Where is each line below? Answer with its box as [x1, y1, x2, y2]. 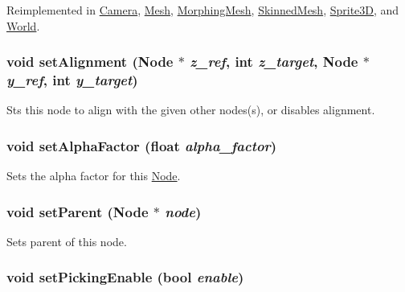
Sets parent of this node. [6, 232, 127, 249]
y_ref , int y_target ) [6, 70, 138, 90]
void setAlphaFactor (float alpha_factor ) [6, 135, 277, 155]
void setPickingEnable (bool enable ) [6, 267, 244, 287]
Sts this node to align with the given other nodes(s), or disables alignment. [6, 101, 375, 118]
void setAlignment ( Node [6, 51, 174, 72]
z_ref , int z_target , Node [190, 51, 358, 72]
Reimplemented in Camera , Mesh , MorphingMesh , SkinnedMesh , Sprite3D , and [6, 2, 399, 18]
